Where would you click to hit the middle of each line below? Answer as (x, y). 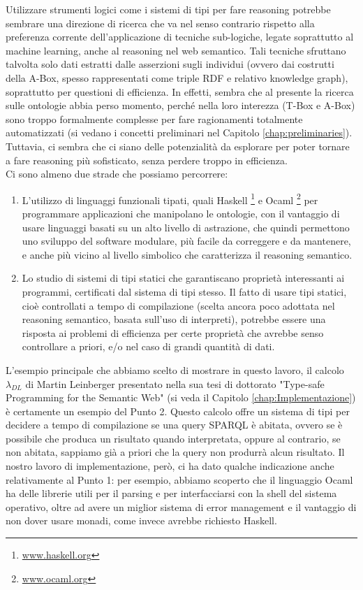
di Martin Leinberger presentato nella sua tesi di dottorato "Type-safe (175, 383)
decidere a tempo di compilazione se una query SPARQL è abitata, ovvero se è (174, 425)
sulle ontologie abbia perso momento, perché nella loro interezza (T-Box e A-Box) (180, 105)
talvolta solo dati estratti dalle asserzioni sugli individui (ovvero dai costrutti (170, 64)
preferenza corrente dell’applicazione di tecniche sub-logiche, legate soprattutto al (180, 37)
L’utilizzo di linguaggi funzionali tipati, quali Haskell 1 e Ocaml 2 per (170, 199)
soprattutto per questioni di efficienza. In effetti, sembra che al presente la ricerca (180, 91)
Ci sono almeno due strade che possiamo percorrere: (117, 174)
